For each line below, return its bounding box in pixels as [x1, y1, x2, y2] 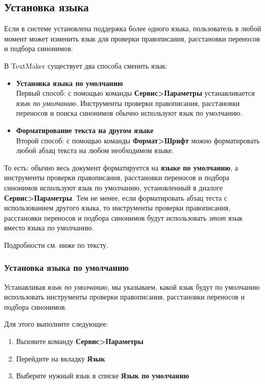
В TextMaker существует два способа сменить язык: [4, 60, 168, 71]
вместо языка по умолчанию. [4, 222, 94, 233]
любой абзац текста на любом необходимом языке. [16, 145, 174, 156]
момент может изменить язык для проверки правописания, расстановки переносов [4, 33, 260, 44]
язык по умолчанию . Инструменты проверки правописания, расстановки [16, 97, 240, 108]
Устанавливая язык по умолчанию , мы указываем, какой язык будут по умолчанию [4, 281, 260, 292]
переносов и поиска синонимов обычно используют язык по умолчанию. [16, 108, 243, 118]
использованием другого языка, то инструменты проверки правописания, [4, 202, 231, 213]
